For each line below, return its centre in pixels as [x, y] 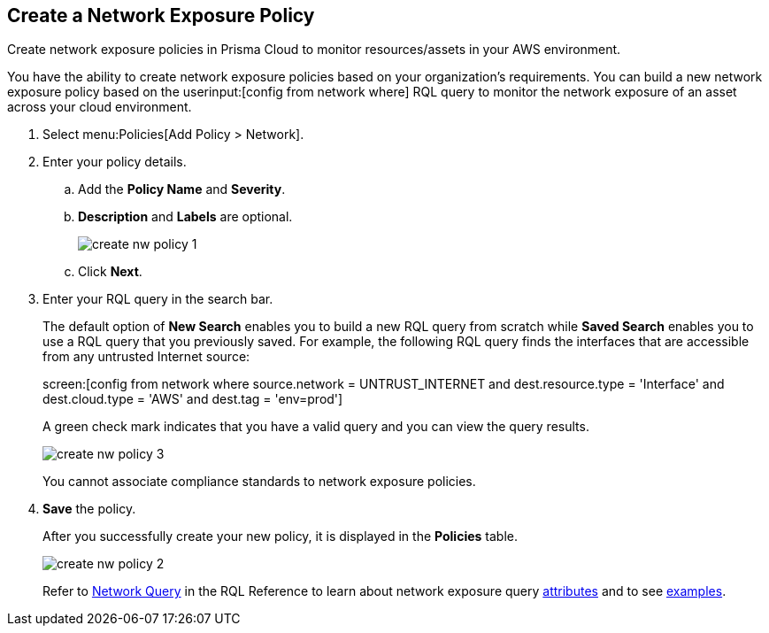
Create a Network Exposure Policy [161, 15]
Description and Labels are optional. [185, 217]
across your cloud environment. [100, 107]
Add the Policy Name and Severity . [182, 189]
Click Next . [110, 272]
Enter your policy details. [115, 162]
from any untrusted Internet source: [146, 357]
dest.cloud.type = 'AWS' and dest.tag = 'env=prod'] [193, 399]
